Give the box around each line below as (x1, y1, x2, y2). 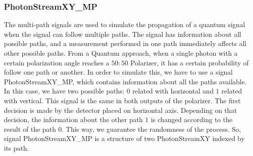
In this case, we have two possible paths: (4, 86, 125, 96)
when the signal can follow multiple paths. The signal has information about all (4, 29, 241, 39)
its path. (4, 142, 29, 153)
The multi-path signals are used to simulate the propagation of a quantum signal (4, 19, 245, 30)
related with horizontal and (132, 86, 214, 96)
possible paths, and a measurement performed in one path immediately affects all (4, 38, 247, 48)
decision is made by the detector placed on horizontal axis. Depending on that (4, 105, 237, 115)
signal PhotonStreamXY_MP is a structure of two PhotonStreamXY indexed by (4, 133, 245, 143)
